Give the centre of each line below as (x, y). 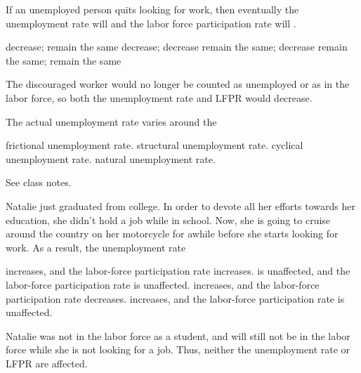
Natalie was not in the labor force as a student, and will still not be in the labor (178, 335)
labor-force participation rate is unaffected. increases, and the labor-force (163, 284)
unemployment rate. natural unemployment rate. (111, 158)
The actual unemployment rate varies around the (111, 121)
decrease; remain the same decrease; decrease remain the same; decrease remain (177, 47)
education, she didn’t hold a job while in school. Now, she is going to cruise (168, 220)
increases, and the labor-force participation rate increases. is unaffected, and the (178, 271)
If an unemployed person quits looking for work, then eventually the (152, 9)
